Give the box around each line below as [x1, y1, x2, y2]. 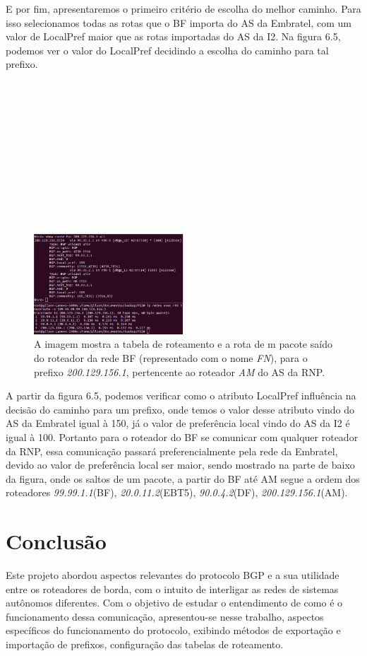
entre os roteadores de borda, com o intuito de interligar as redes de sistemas [6, 581, 339, 596]
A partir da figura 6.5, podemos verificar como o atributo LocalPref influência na [6, 388, 356, 403]
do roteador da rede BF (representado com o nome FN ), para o [34, 350, 308, 365]
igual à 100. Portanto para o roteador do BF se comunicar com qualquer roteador [6, 429, 359, 444]
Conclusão [6, 527, 107, 556]
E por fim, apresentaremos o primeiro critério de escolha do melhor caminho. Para [6, 1, 361, 16]
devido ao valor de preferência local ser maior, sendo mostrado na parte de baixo [6, 457, 355, 472]
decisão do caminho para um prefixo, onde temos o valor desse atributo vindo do [6, 402, 354, 416]
